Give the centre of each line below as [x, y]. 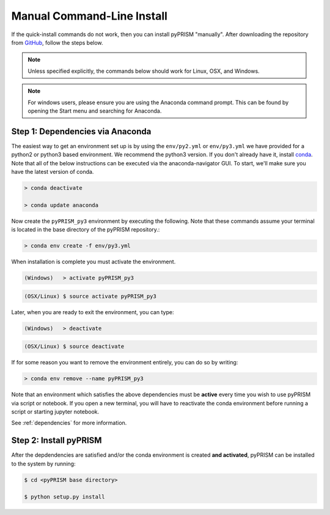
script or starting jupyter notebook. [55, 412]
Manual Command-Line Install [90, 16]
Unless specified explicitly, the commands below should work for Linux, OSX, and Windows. [144, 71]
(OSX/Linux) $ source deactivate [74, 347]
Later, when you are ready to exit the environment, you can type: [93, 312]
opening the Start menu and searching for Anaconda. [95, 111]
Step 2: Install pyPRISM [57, 441]
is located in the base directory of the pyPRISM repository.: [86, 230]
